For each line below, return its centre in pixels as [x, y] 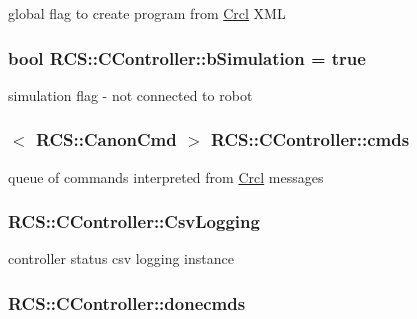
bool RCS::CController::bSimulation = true [187, 57]
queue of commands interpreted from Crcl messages [166, 176]
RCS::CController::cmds [310, 139]
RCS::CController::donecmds [127, 302]
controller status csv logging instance [121, 258]
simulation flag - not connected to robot [130, 94]
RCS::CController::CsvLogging [134, 221]
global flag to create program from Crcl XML [147, 13]
